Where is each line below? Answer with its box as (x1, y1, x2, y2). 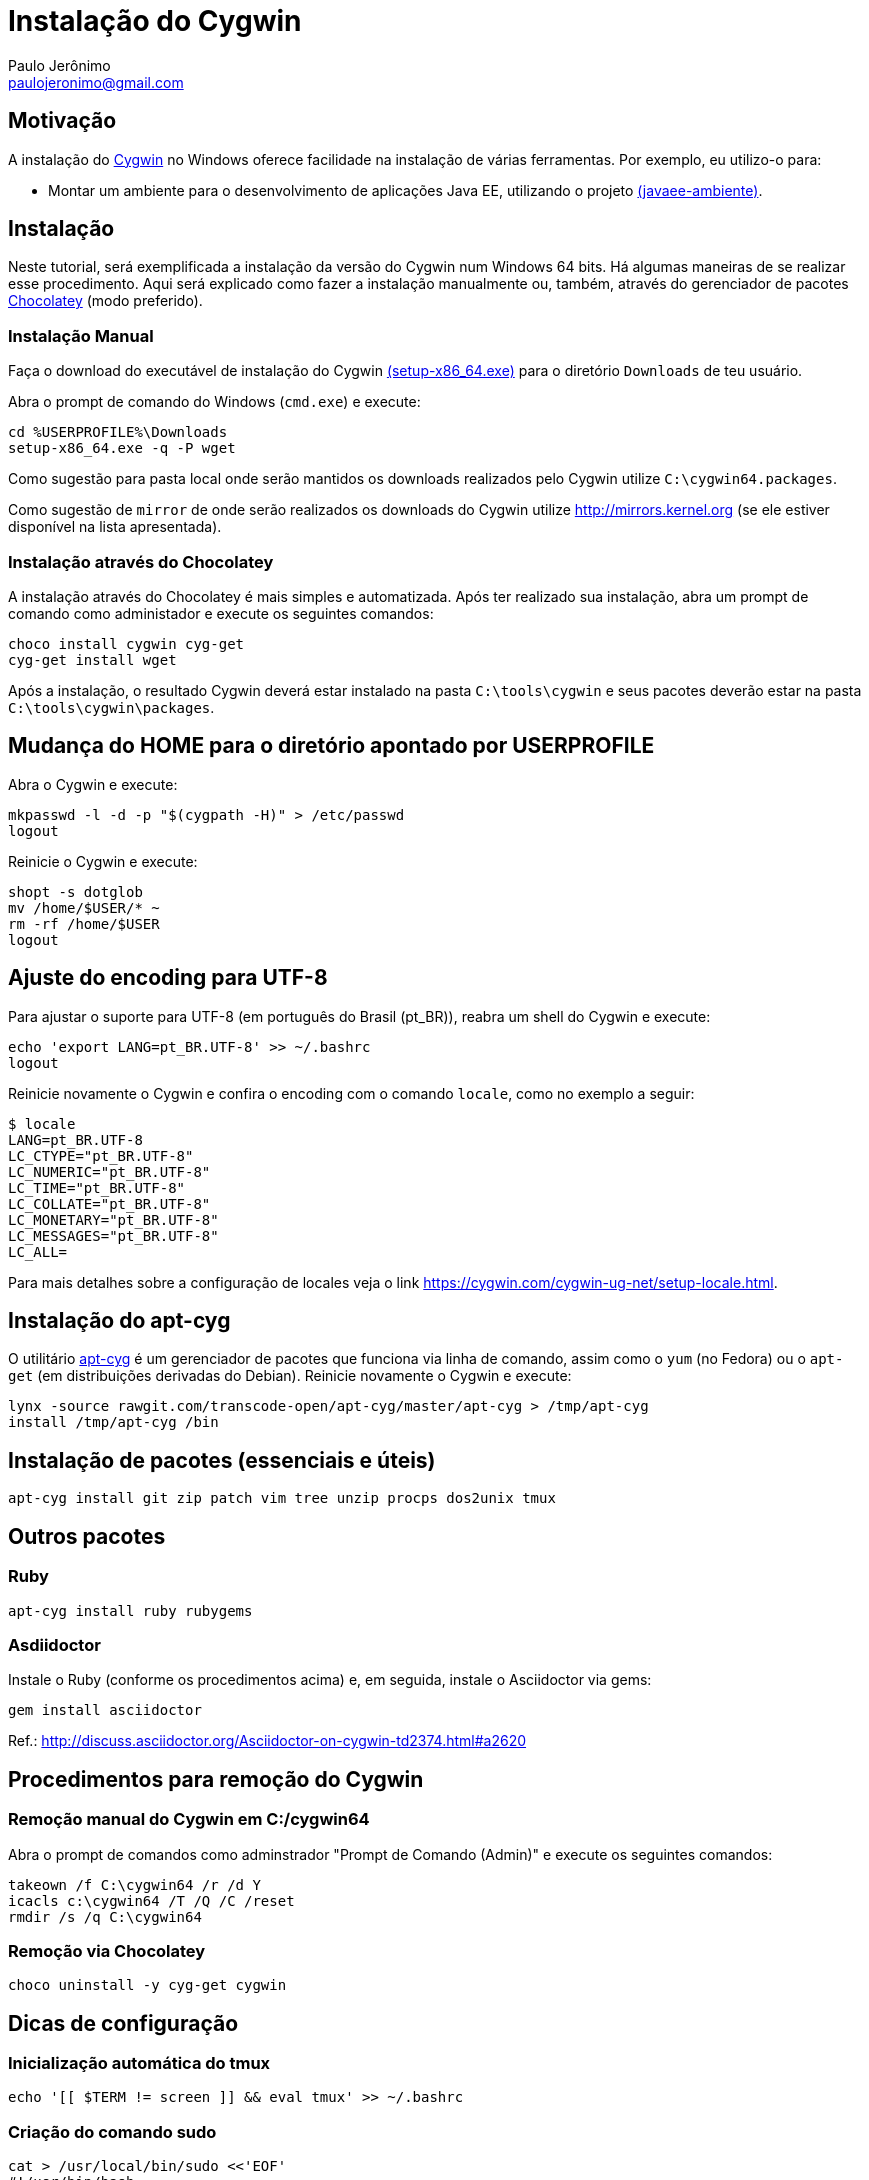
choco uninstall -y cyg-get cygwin (8, 1977, 287, 1994)
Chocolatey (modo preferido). (8, 292, 203, 310)
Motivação (8, 108, 117, 134)
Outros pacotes (8, 1523, 166, 1549)
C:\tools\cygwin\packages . (8, 698, 215, 716)
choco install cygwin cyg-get (8, 635, 245, 652)
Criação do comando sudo (8, 2121, 217, 2142)
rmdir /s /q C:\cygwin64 (8, 1908, 202, 1925)
